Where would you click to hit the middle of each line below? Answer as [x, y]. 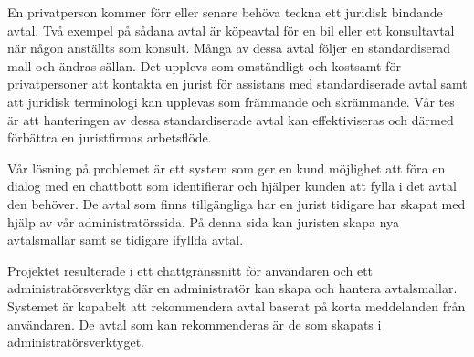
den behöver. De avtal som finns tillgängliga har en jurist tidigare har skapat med [237, 203]
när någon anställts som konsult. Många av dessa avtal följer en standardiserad [229, 48]
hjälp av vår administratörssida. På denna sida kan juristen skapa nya [204, 221]
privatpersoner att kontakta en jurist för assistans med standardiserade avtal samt [237, 84]
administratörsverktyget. [76, 342]
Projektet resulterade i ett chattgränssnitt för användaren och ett [190, 270]
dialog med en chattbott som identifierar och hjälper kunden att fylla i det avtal [232, 186]
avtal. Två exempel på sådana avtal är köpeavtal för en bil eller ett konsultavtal [231, 30]
